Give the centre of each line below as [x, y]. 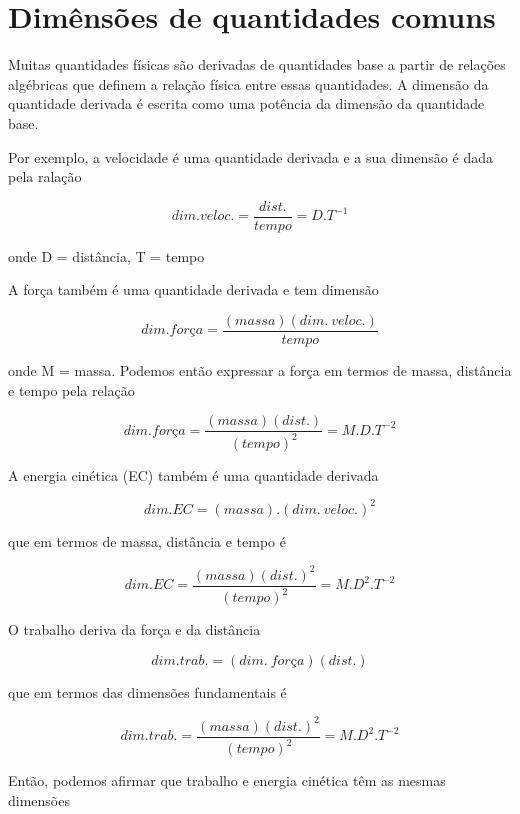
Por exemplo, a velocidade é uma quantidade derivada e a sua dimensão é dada [250, 156]
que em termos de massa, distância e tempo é [147, 540]
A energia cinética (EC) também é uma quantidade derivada [193, 474]
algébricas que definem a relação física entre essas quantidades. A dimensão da [248, 83]
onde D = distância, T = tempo [106, 255]
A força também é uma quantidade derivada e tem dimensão [193, 289]
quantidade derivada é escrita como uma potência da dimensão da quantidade [246, 103]
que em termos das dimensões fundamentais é [147, 691]
